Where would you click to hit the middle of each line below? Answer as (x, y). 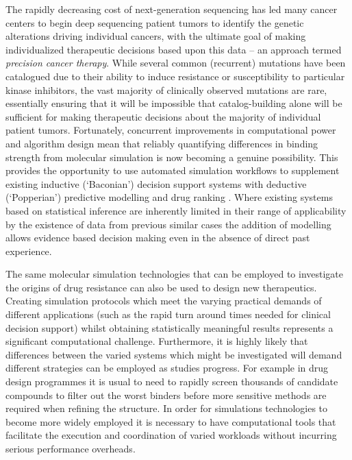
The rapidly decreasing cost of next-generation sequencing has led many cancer (172, 9)
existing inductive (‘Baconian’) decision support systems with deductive (156, 183)
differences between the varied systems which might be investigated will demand (174, 354)
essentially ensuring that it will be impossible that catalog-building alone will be (174, 103)
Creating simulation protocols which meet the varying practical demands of (164, 301)
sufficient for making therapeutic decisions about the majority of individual (163, 116)
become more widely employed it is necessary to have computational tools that (171, 421)
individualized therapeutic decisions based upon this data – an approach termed (174, 49)
